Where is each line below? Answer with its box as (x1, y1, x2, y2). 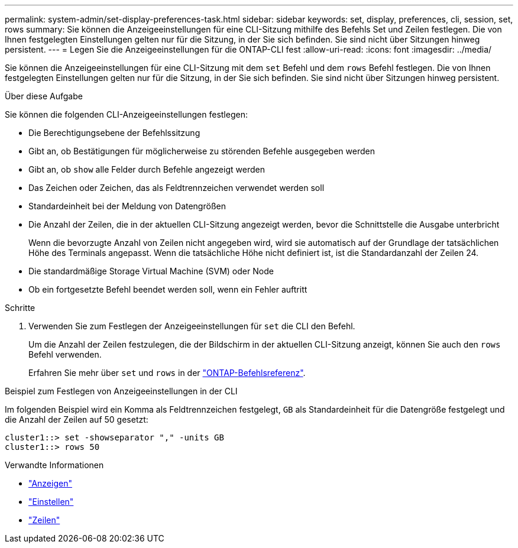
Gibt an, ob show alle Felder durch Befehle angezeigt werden (28, 164, 265, 174)
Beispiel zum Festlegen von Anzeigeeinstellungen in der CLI (5, 386, 238, 396)
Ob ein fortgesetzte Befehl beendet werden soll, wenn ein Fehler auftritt (28, 284, 307, 294)
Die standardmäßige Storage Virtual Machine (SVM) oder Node (28, 266, 274, 276)
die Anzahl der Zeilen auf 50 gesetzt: (5, 414, 148, 424)
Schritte (5, 303, 35, 313)
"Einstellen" (28, 497, 74, 507)
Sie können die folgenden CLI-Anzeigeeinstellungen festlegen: (5, 109, 248, 119)
